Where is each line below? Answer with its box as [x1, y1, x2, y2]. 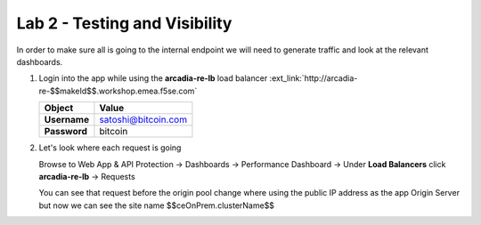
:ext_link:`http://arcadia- [269, 73, 358, 84]
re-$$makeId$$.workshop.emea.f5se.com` [38, 85, 198, 96]
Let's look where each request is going [38, 142, 182, 153]
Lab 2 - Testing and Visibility [16, 13, 232, 33]
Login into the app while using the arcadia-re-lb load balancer [38, 73, 268, 84]
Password [44, 125, 88, 138]
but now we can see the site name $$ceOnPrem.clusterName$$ [38, 200, 275, 211]
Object [44, 102, 74, 115]
